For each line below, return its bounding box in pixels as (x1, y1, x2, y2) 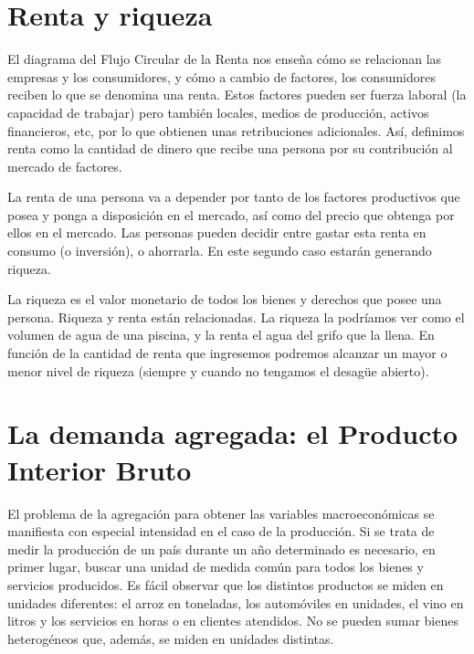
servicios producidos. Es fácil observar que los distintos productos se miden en (7, 575, 444, 594)
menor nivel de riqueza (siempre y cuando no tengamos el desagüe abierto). (7, 361, 429, 380)
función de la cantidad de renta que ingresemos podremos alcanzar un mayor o (7, 343, 448, 363)
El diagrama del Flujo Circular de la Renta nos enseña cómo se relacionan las (7, 49, 442, 69)
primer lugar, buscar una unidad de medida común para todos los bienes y (7, 557, 424, 576)
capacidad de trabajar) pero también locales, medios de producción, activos (7, 102, 429, 121)
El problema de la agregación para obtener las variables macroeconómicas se (7, 503, 435, 522)
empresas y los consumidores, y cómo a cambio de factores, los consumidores (7, 67, 436, 86)
